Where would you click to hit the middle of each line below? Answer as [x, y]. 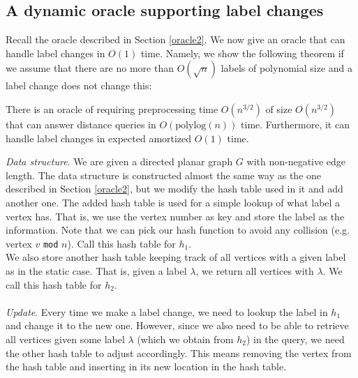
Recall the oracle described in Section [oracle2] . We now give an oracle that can [176, 39]
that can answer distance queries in [81, 124]
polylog [191, 125]
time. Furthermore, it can [295, 124]
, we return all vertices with [255, 270]
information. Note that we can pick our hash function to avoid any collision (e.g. [178, 230]
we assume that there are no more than [90, 68]
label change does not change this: [79, 85]
